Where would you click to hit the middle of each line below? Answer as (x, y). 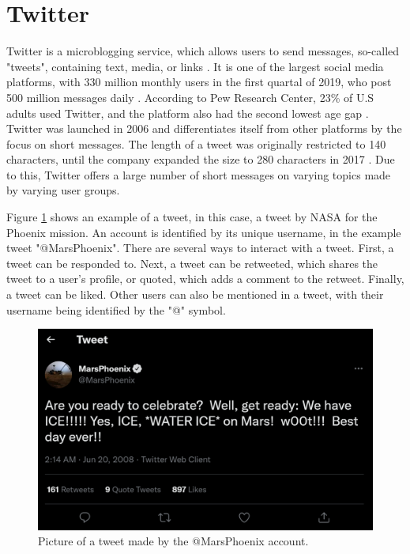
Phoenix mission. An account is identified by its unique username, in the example (204, 232)
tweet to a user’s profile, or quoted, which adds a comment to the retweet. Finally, (205, 279)
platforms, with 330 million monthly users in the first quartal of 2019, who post (199, 82)
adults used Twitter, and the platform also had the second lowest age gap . (188, 113)
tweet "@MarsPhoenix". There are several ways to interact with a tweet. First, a (200, 248)
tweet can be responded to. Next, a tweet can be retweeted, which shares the (192, 263)
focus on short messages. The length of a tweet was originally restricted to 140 (196, 143)
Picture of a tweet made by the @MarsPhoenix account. (173, 541)
